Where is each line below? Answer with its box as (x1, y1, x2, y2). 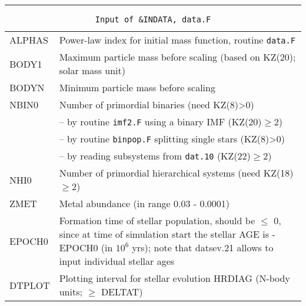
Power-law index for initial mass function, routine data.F (59, 33, 295, 46)
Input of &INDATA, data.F (95, 15, 211, 24)
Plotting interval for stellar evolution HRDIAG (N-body (59, 271, 290, 285)
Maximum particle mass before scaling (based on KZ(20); (59, 50, 296, 64)
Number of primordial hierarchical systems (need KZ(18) (59, 166, 294, 179)
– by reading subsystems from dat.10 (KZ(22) (59, 149, 251, 162)
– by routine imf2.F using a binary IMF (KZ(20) (59, 115, 262, 128)
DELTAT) (101, 285, 143, 298)
